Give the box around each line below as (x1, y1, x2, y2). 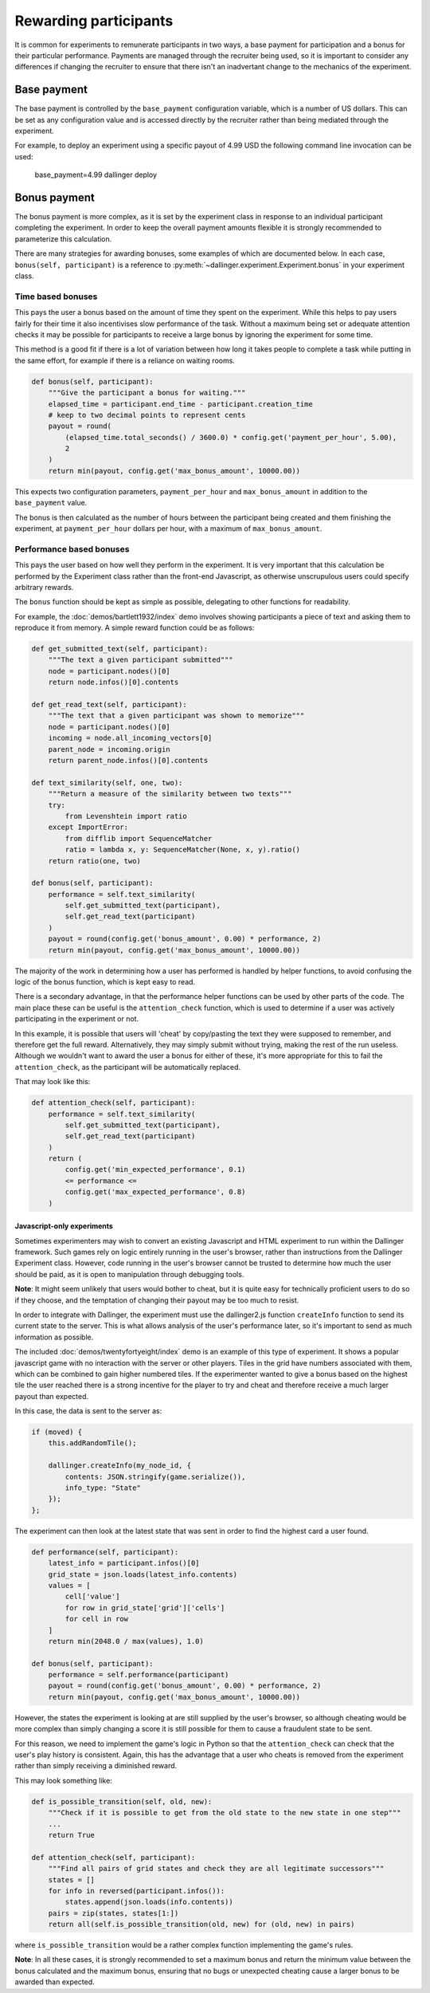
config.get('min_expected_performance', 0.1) (64, 1165, 246, 1174)
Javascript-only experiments (14, 1221, 113, 1231)
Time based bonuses (14, 291, 98, 302)
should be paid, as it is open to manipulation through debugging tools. (14, 1269, 244, 1279)
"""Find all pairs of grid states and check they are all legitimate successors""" (48, 1864, 385, 1873)
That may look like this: (14, 1077, 91, 1087)
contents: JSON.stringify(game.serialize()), (64, 1472, 246, 1481)
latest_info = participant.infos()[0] (48, 1559, 200, 1568)
